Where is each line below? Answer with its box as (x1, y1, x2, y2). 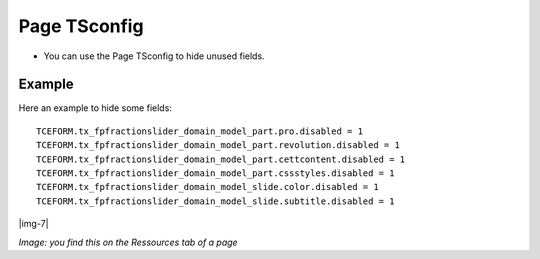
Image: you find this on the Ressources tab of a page (18, 236, 239, 248)
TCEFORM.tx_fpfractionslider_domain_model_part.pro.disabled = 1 (36, 125, 364, 137)
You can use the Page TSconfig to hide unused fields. (43, 50, 265, 62)
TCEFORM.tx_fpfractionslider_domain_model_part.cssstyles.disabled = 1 (36, 168, 395, 179)
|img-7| (18, 218, 49, 230)
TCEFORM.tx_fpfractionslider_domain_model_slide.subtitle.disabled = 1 (36, 195, 395, 207)
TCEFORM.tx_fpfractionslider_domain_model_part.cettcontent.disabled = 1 (36, 153, 406, 165)
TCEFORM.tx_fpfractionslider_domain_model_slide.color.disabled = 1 (36, 181, 379, 193)
